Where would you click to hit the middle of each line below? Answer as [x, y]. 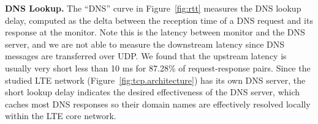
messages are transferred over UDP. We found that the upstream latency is [146, 56]
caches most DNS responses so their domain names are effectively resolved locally [158, 104]
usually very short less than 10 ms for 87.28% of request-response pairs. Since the [158, 67]
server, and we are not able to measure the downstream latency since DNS [145, 44]
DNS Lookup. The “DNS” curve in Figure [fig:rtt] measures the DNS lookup [153, 8]
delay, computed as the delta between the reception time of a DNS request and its [159, 20]
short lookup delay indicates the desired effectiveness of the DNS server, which [153, 92]
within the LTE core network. [61, 116]
